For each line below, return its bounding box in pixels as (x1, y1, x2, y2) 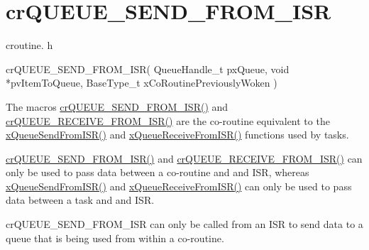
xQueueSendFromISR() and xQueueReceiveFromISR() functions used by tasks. (6, 127, 349, 142)
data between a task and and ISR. (6, 192, 155, 207)
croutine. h (6, 38, 53, 53)
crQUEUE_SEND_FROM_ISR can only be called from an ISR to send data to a (6, 217, 363, 232)
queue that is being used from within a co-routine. (6, 230, 224, 245)
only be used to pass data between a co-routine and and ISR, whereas (6, 165, 309, 180)
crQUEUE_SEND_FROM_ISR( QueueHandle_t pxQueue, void (6, 61, 290, 76)
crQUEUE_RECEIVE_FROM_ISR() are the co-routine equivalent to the (6, 113, 330, 128)
